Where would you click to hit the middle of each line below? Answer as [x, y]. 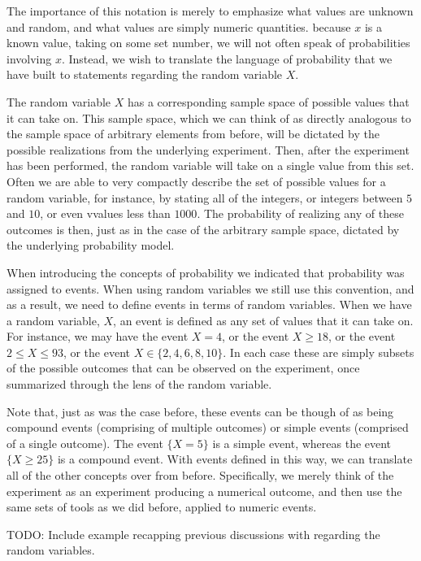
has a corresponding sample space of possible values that [268, 101]
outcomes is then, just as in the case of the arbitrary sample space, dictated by [203, 229]
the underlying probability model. [91, 245]
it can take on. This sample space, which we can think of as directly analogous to [209, 117]
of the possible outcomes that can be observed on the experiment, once [183, 368]
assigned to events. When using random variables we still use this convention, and [210, 288]
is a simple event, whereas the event [302, 443]
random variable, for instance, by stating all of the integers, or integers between [205, 197]
